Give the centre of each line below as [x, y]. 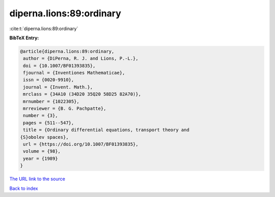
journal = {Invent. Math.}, [58, 87]
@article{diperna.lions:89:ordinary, [67, 51]
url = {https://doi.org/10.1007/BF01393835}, [81, 144]
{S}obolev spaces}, [44, 137]
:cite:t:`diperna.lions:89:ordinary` [44, 29]
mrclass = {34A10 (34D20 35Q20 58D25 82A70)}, [82, 94]
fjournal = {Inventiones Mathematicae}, [74, 73]
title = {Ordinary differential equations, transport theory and [106, 130]
